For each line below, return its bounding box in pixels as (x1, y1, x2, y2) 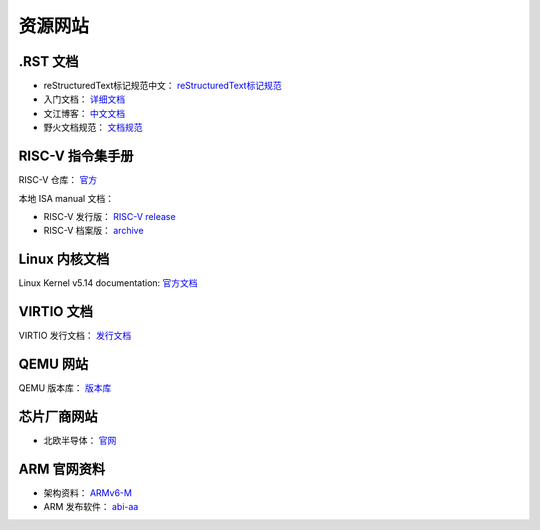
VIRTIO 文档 (18, 303, 94, 320)
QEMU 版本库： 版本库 (18, 382, 112, 394)
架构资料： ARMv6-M (43, 486, 132, 499)
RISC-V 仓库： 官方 (18, 174, 98, 186)
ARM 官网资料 (18, 460, 106, 477)
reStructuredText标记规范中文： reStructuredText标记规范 (43, 80, 282, 92)
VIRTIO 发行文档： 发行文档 (18, 330, 132, 342)
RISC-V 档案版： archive (43, 225, 144, 237)
